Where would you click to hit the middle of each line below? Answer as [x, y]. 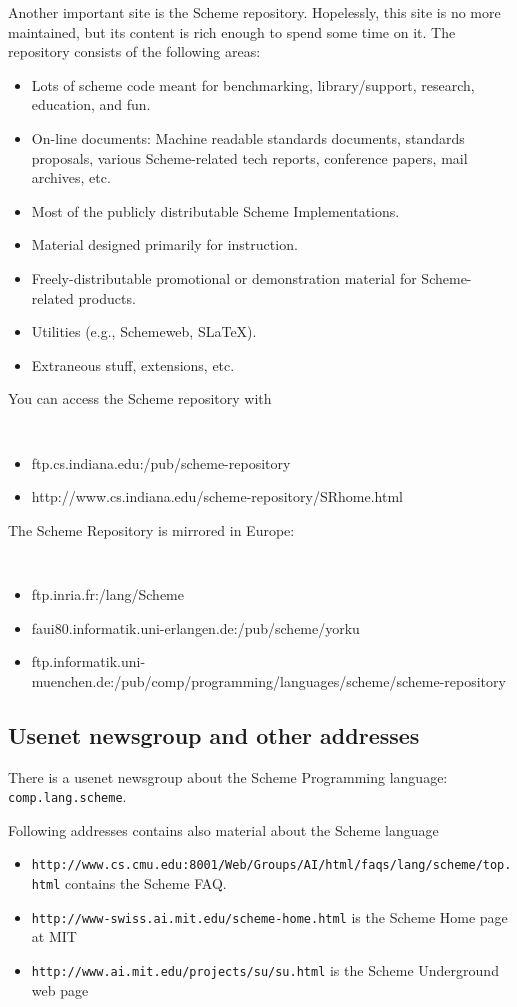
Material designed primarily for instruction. [164, 244]
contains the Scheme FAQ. [146, 883]
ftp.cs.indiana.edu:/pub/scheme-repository [161, 462]
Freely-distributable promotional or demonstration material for [224, 277]
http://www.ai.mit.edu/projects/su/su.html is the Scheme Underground [265, 970]
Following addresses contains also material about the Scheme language [223, 829]
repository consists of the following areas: [134, 51]
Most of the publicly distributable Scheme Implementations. [215, 210]
